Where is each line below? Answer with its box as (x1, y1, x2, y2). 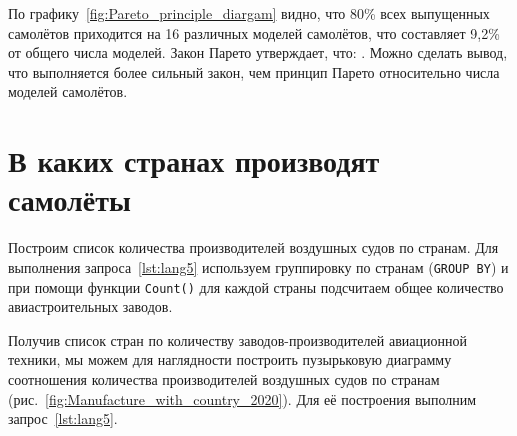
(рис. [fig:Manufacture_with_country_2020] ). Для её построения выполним (8, 388, 477, 409)
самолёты (8, 179, 131, 220)
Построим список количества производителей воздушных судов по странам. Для (8, 237, 499, 258)
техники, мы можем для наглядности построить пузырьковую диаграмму (8, 349, 452, 370)
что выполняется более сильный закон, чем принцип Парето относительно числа (8, 61, 500, 82)
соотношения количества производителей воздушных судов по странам (8, 368, 440, 389)
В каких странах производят (8, 140, 380, 181)
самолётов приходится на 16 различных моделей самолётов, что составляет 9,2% (8, 22, 500, 43)
